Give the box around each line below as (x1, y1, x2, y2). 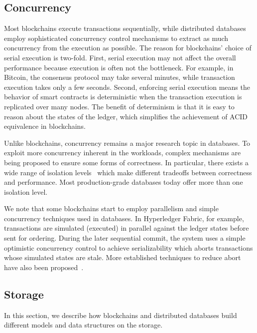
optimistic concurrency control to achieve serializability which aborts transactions (4, 242, 253, 253)
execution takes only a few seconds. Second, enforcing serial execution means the (4, 81, 250, 92)
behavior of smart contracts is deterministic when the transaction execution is (4, 91, 242, 102)
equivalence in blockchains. (4, 121, 86, 131)
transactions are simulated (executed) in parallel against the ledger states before (4, 223, 249, 233)
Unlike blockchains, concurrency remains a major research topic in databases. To (4, 137, 251, 148)
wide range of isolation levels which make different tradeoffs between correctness (4, 167, 252, 177)
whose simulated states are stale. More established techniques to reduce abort (4, 252, 241, 263)
